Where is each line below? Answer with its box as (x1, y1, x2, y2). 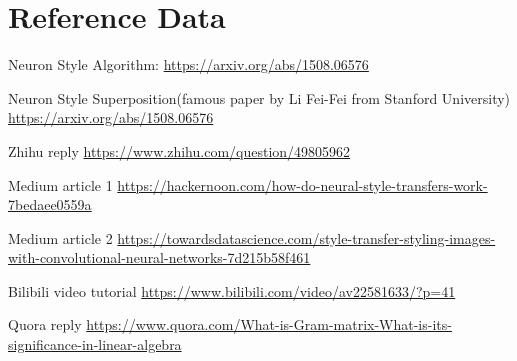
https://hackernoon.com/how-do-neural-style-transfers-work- (117, 174, 488, 195)
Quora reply (8, 314, 82, 335)
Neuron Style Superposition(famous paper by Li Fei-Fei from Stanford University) (8, 87, 511, 108)
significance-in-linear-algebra (8, 334, 182, 355)
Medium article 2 (8, 227, 113, 248)
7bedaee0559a (8, 194, 92, 215)
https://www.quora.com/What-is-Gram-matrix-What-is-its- (86, 314, 452, 335)
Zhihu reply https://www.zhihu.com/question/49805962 (8, 140, 351, 161)
